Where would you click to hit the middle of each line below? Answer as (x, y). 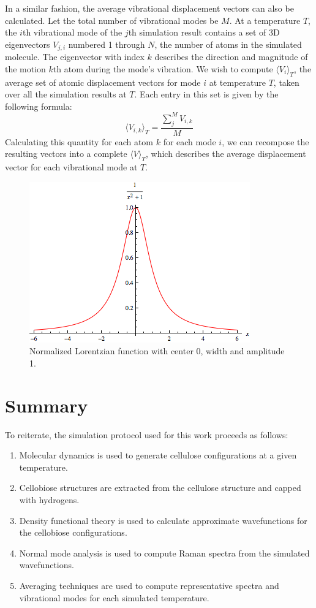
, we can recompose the (265, 141)
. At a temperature (265, 20)
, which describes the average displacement (226, 154)
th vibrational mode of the (72, 32)
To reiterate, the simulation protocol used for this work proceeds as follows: (147, 434)
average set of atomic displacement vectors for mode (103, 82)
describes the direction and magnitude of (231, 57)
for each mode (190, 141)
